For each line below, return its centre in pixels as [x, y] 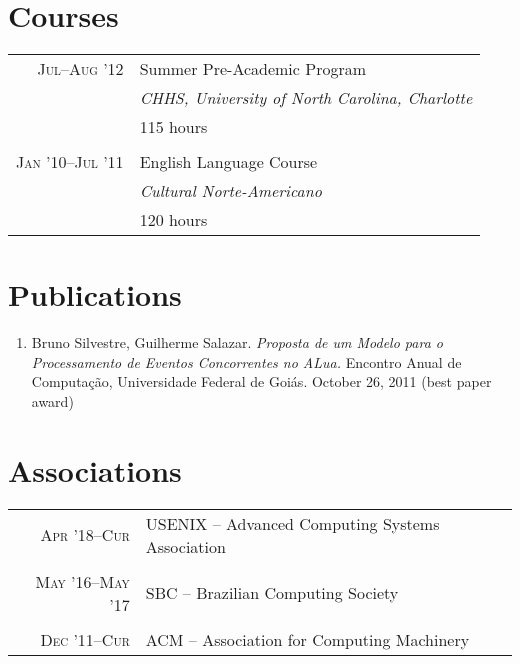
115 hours [173, 127]
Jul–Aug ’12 [80, 69]
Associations [95, 469]
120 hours [173, 220]
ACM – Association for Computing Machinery [307, 639]
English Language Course [228, 162]
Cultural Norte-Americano [230, 191]
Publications [95, 294]
